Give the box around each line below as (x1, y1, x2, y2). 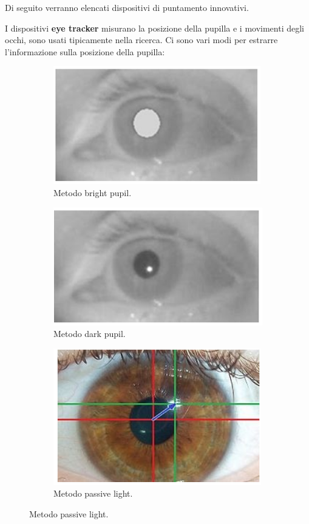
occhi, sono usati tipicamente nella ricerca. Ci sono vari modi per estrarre (5, 33, 278, 46)
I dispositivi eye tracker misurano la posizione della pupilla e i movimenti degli (5, 21, 304, 34)
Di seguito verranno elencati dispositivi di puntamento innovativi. (5, 1, 249, 13)
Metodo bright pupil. (53, 186, 132, 199)
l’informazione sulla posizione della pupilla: (5, 45, 165, 58)
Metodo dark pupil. (53, 327, 126, 340)
